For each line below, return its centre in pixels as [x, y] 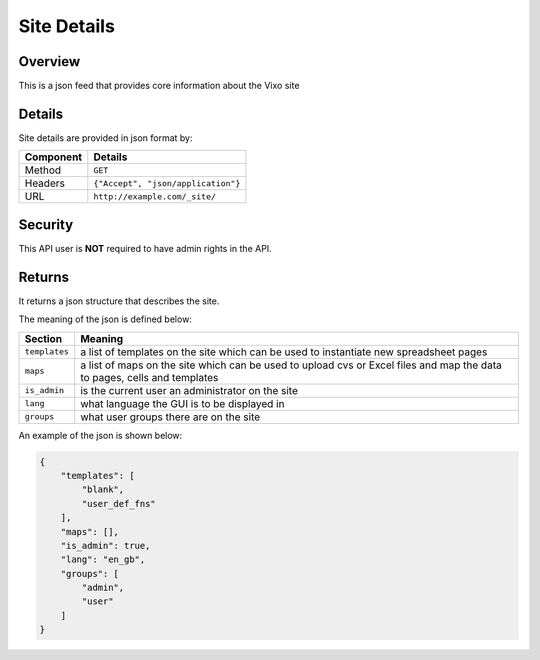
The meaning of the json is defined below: [105, 319]
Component [53, 157]
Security [46, 224]
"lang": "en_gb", [103, 559]
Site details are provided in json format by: [105, 137]
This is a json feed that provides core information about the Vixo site [159, 86]
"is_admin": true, [105, 545]
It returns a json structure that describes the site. [119, 301]
